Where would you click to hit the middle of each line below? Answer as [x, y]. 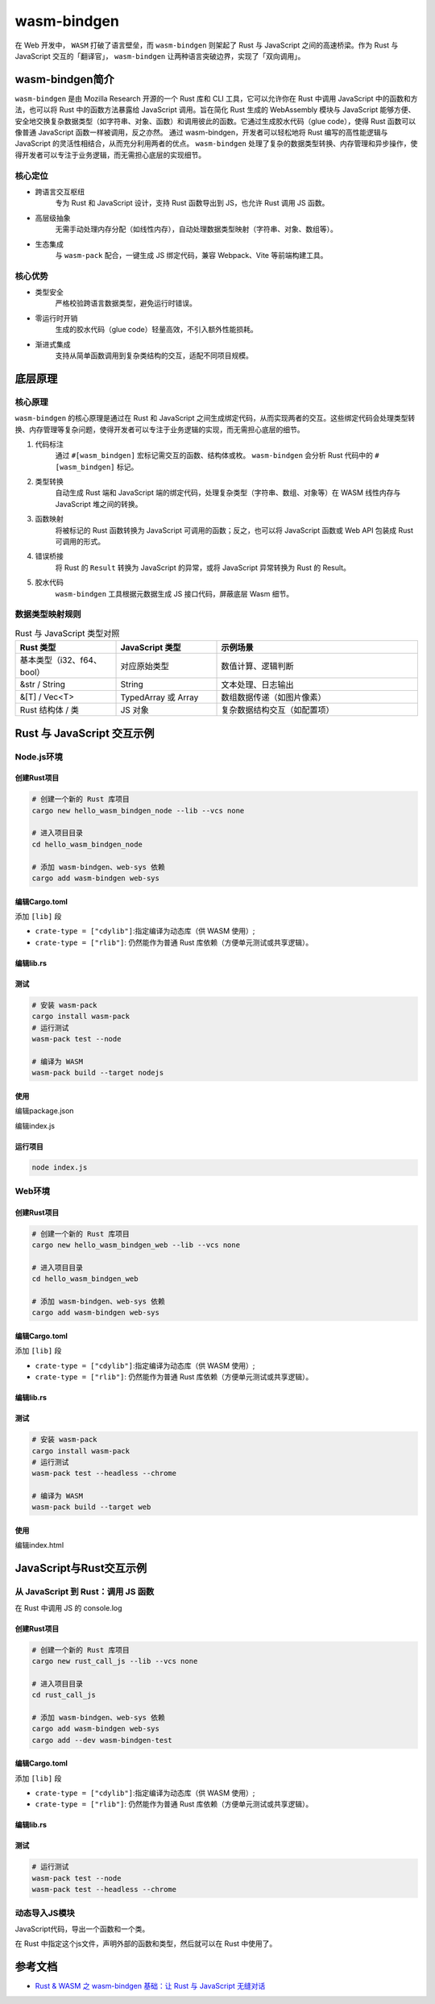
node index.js [60, 1168]
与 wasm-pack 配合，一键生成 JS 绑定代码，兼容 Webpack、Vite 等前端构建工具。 [191, 255]
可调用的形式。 [80, 542]
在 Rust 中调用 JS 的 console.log [68, 1607]
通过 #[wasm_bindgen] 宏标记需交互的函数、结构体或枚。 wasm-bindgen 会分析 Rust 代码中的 [214, 455]
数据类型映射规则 [48, 614]
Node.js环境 [39, 756]
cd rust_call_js [64, 1695]
